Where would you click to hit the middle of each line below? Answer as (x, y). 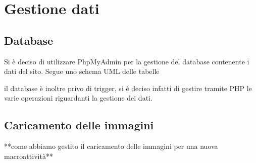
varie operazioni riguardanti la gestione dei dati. (78, 98)
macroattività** (29, 156)
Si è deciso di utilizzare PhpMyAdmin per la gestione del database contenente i (127, 61)
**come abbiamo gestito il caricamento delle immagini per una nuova (111, 146)
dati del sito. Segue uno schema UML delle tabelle (82, 71)
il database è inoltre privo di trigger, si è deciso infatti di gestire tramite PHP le (128, 88)
